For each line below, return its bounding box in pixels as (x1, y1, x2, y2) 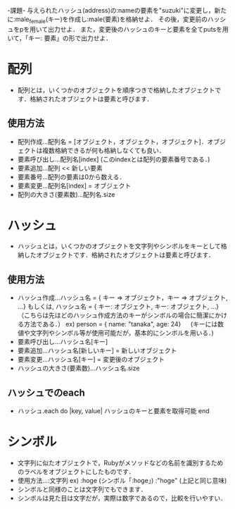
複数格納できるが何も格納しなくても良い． (42, 146, 165, 154)
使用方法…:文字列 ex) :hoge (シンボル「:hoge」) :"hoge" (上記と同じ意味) (17, 477, 227, 485)
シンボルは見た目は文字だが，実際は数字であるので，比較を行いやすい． (17, 494, 227, 503)
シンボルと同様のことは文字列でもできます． (17, 485, 147, 493)
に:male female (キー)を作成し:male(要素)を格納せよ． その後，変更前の (7, 15, 208, 25)
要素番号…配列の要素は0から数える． (17, 172, 126, 181)
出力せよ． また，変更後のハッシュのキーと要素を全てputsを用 (48, 25, 229, 33)
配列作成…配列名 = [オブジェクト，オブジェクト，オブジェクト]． (17, 137, 208, 146)
